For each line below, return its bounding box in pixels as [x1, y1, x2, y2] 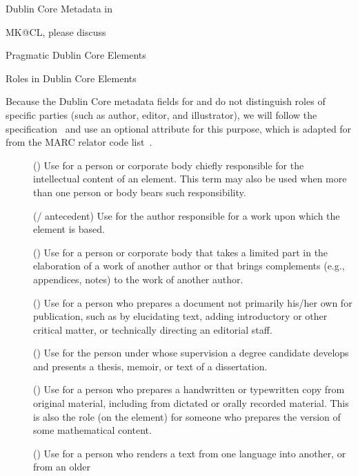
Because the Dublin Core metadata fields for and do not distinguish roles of [6, 94, 326, 108]
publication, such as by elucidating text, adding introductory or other [33, 309, 328, 323]
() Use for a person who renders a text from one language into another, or [33, 446, 346, 460]
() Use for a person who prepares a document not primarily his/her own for [33, 295, 352, 310]
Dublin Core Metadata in [6, 1, 113, 15]
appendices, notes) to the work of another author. [33, 272, 243, 286]
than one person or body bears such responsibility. [33, 184, 246, 199]
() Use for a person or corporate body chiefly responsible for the [33, 158, 304, 172]
